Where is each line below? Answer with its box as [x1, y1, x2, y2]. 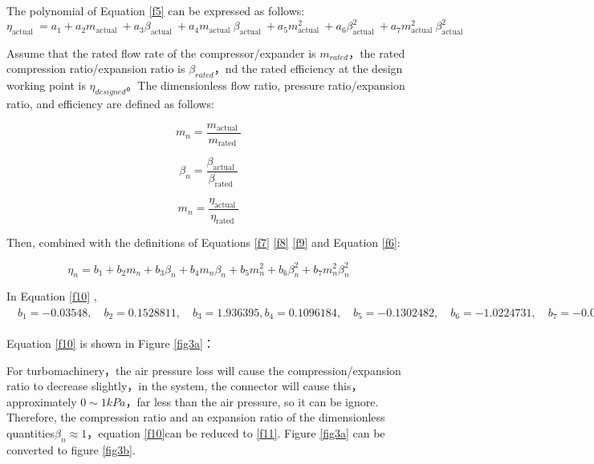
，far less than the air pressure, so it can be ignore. [125, 393, 379, 410]
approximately [6, 393, 77, 410]
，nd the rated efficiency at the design [214, 60, 403, 77]
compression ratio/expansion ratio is [6, 60, 185, 77]
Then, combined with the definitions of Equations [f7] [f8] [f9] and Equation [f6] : [6, 234, 401, 251]
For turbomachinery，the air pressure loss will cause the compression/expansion [6, 361, 401, 378]
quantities [6, 425, 55, 442]
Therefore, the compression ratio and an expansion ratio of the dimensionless [6, 409, 385, 426]
